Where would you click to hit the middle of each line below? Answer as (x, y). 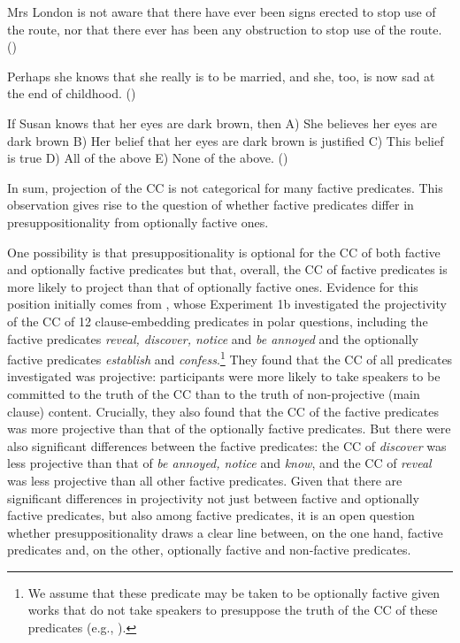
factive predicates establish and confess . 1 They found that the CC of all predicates (230, 358)
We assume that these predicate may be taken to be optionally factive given (234, 592)
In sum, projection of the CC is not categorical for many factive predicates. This (225, 187)
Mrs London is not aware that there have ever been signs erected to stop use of (222, 11)
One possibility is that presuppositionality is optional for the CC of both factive (224, 252)
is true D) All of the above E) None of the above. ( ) (148, 158)
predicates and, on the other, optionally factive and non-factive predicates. (209, 550)
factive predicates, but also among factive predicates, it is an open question (211, 515)
